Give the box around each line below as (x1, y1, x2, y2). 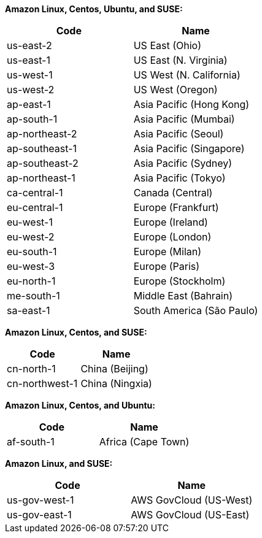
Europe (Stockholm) (133, 275, 226, 287)
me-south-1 (7, 290, 60, 302)
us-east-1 (7, 54, 50, 66)
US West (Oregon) (133, 83, 218, 96)
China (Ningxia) (80, 377, 152, 390)
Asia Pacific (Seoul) (133, 128, 224, 140)
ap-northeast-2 (7, 128, 77, 140)
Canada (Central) (133, 186, 213, 199)
